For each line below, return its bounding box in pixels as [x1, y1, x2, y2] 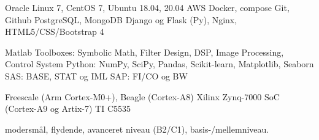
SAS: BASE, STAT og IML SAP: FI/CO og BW [5, 69, 188, 82]
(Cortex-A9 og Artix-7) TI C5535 [5, 102, 131, 115]
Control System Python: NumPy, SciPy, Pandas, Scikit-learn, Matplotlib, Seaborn [5, 57, 314, 70]
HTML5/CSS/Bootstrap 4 [5, 25, 104, 38]
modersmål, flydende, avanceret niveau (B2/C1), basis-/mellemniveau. [5, 122, 269, 135]
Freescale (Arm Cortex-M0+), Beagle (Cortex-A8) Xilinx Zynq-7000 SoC [5, 90, 280, 103]
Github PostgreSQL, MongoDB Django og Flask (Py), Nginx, [5, 13, 237, 26]
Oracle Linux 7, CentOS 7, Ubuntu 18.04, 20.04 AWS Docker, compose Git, [5, 1, 290, 13]
